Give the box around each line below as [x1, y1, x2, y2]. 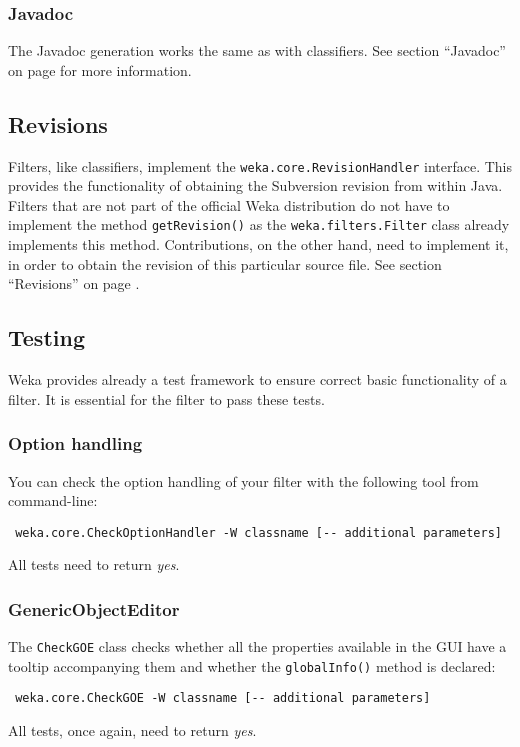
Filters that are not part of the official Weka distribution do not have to [8, 194, 450, 215]
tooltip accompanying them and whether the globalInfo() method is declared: [8, 655, 496, 676]
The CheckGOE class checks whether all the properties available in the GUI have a [8, 636, 507, 657]
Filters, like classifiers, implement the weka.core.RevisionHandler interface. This [8, 155, 512, 176]
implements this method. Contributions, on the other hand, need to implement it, [8, 234, 509, 255]
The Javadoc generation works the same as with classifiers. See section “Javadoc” [8, 40, 506, 61]
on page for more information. [8, 59, 192, 80]
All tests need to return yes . [8, 554, 180, 575]
